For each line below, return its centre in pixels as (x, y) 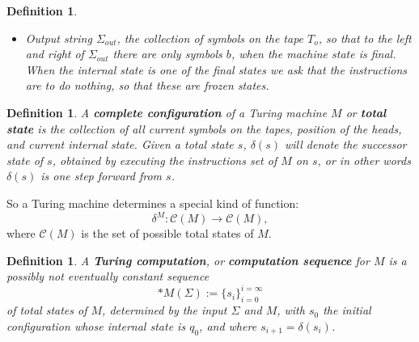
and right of (55, 54)
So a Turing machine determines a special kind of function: (153, 203)
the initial (347, 310)
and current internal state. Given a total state (120, 144)
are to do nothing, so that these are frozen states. (147, 85)
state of (25, 160)
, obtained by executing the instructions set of (165, 160)
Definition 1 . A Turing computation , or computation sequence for (188, 260)
